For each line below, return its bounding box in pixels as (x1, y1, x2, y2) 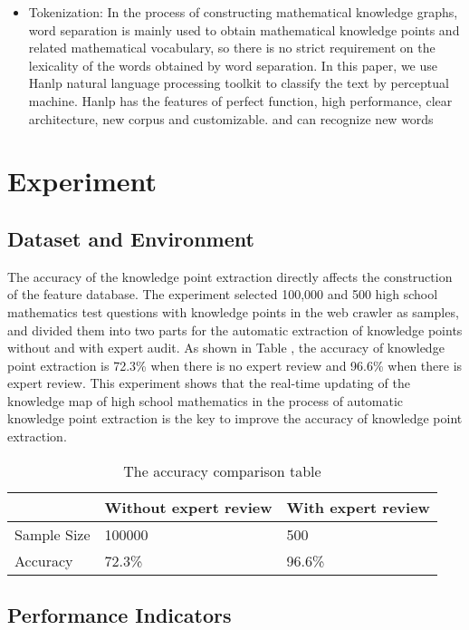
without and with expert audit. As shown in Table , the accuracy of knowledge (7, 338, 445, 357)
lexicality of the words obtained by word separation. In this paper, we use (28, 55, 437, 74)
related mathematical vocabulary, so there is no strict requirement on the (28, 38, 435, 57)
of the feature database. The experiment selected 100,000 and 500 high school (7, 285, 438, 304)
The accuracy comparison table (123, 460, 321, 481)
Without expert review (104, 496, 273, 518)
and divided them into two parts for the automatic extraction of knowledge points (7, 320, 463, 339)
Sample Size (14, 523, 91, 545)
